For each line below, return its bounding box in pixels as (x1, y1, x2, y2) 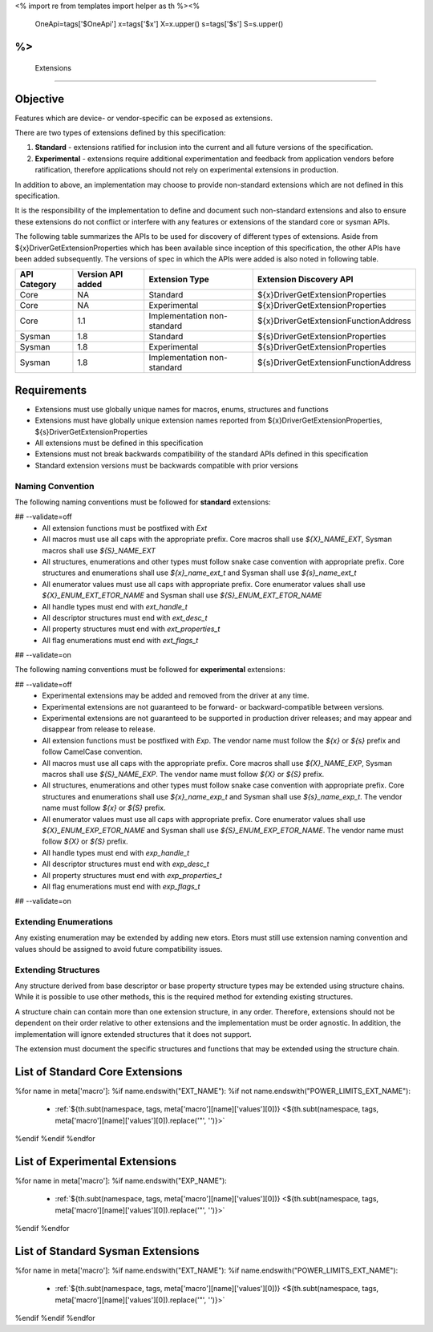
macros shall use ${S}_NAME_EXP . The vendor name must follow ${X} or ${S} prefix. (42, 769, 325, 779)
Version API (77, 269, 123, 280)
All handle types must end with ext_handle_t (42, 601, 188, 611)
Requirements (14, 383, 87, 397)
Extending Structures (14, 964, 100, 975)
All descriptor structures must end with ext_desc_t (42, 613, 208, 622)
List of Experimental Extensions (14, 1155, 177, 1168)
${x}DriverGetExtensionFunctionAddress (257, 315, 412, 326)
